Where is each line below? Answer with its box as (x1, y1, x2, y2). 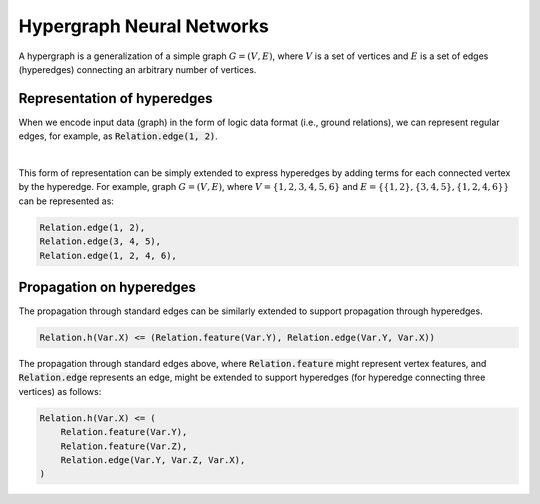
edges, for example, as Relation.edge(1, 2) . (18, 130, 219, 142)
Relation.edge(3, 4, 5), (39, 236, 162, 247)
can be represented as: (18, 195, 115, 207)
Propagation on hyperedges (18, 278, 197, 295)
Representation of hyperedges (18, 90, 214, 107)
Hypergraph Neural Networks (18, 15, 269, 37)
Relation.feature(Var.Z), (60, 440, 188, 452)
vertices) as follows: (18, 385, 102, 397)
